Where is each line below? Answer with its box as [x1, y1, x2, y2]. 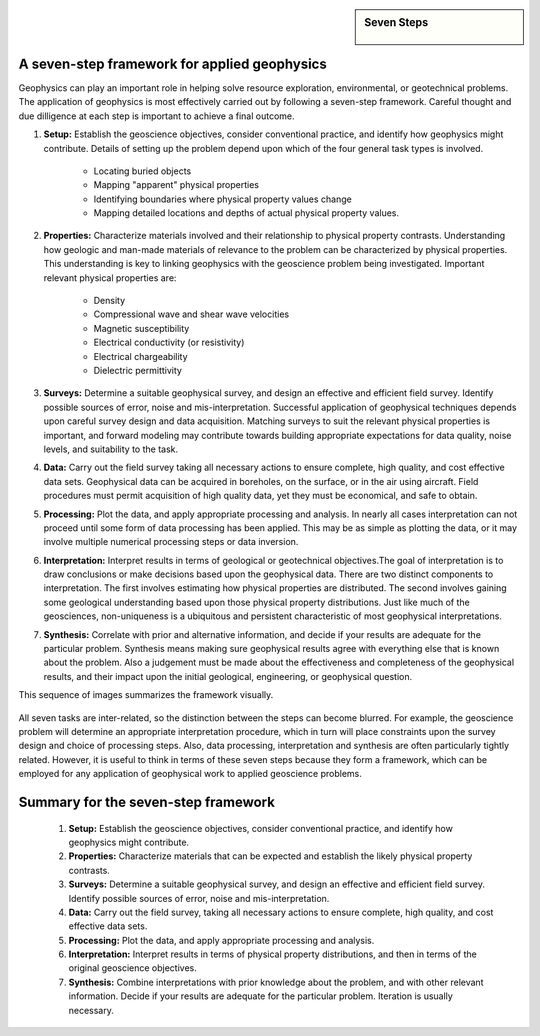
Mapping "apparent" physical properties [93, 179, 260, 191]
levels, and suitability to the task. [43, 443, 179, 455]
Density [93, 295, 126, 307]
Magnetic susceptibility [93, 322, 190, 334]
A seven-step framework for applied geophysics [18, 55, 327, 72]
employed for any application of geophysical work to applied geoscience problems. [18, 768, 362, 780]
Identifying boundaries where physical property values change [93, 193, 352, 205]
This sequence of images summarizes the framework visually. [18, 689, 274, 701]
